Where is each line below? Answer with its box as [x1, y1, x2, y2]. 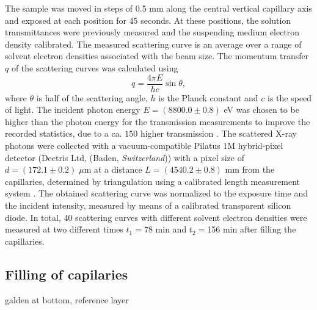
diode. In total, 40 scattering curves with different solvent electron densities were [5, 211, 307, 223]
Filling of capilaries [5, 264, 128, 283]
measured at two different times [5, 223, 123, 236]
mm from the [225, 163, 275, 176]
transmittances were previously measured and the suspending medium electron [5, 26, 300, 38]
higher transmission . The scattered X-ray [140, 127, 297, 140]
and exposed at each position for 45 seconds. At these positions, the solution [5, 13, 291, 26]
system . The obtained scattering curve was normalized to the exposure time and [5, 187, 308, 200]
